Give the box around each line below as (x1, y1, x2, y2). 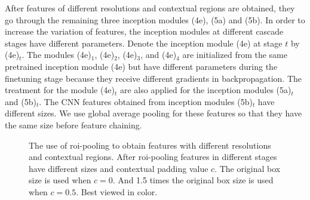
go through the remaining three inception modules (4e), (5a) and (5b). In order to (5, 13, 305, 26)
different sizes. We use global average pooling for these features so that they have (5, 107, 302, 119)
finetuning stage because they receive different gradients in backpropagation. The (5, 72, 302, 84)
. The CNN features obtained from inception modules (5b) (39, 95, 253, 107)
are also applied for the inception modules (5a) (120, 84, 291, 96)
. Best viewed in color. (76, 185, 158, 198)
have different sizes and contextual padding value (29, 162, 208, 174)
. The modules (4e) (22, 48, 91, 61)
